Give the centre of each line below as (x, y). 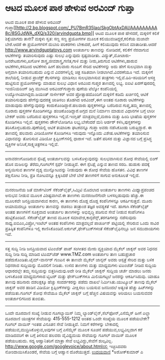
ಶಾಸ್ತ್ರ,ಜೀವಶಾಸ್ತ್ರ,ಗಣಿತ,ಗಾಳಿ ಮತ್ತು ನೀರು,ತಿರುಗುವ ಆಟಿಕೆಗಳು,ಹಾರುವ (89, 61)
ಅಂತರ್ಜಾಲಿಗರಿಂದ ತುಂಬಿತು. (25, 298)
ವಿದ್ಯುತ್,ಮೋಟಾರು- (116, 55)
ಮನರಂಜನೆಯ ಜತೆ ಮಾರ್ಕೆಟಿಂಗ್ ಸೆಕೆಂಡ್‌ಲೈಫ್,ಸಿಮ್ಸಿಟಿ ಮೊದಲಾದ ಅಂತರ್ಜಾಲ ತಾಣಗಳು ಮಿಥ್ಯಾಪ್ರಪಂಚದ (80, 189)
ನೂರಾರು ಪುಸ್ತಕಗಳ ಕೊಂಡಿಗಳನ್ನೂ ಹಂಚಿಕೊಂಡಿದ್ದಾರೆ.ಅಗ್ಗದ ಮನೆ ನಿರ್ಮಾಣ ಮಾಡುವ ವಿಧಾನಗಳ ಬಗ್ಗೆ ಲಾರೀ (80, 110)
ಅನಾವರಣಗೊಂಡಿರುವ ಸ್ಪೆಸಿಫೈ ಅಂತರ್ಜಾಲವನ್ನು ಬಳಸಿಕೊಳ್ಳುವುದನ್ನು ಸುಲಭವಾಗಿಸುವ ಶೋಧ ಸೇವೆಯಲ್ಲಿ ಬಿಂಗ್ (82, 158)
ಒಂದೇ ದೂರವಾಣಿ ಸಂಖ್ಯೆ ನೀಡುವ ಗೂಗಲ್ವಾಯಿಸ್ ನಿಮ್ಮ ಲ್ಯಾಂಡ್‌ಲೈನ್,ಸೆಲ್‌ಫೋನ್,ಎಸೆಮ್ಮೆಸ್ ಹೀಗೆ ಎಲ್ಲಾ (78, 313)
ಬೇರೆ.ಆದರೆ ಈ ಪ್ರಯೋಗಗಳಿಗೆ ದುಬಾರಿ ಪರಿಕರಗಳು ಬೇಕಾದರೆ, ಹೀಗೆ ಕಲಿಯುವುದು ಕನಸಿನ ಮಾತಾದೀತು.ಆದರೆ (81, 44)
